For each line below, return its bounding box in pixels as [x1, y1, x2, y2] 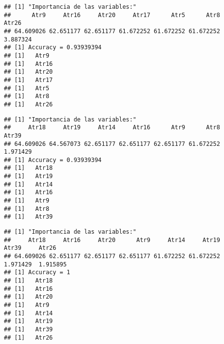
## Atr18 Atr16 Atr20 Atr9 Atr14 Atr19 [4, 236, 220, 243]
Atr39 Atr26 [4, 244, 56, 252]
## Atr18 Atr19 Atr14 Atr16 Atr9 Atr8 [4, 124, 220, 131]
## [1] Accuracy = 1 [4, 269, 71, 276]
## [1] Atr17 [4, 76, 53, 83]
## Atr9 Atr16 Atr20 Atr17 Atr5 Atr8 [4, 11, 220, 19]
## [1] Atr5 [4, 84, 50, 92]
